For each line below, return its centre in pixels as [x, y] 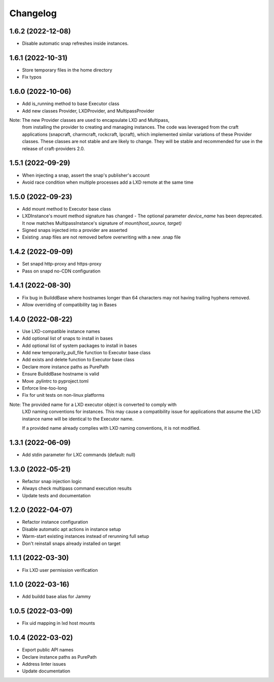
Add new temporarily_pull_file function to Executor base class [86, 353]
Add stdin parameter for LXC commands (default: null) [79, 455]
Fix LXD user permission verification [60, 570]
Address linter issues [44, 664]
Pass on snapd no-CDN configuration [61, 271]
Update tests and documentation [56, 495]
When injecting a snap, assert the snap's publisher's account [86, 175]
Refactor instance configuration [55, 522]
